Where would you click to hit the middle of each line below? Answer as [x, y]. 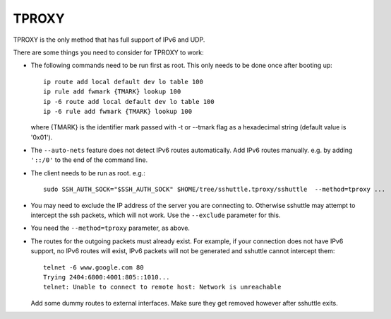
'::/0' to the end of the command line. [89, 160]
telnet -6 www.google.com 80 [94, 267]
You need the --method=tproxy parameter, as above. [110, 228]
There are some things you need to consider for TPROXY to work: [108, 52]
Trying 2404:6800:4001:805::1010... [107, 277]
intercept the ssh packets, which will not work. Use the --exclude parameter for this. [156, 215]
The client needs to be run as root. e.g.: [88, 173]
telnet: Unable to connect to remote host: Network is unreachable [162, 287]
